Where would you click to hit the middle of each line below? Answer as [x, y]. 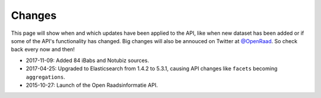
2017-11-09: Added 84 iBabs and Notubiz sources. [87, 60]
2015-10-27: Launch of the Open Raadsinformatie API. [92, 85]
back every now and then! [43, 50]
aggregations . [45, 77]
